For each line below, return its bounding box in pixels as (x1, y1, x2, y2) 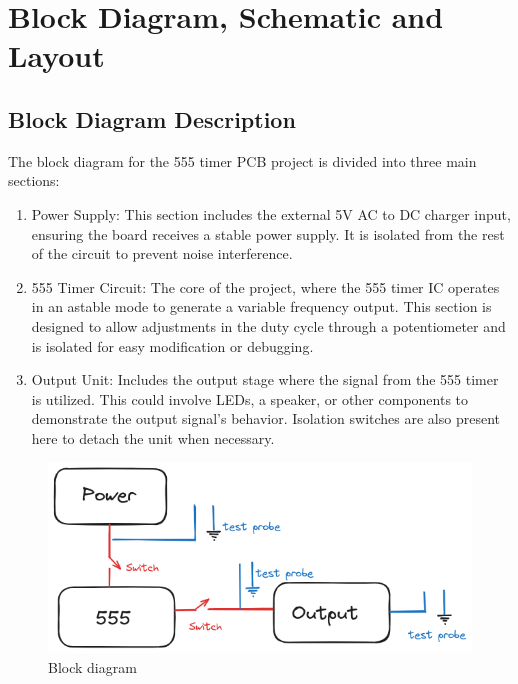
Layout (8, 35, 105, 76)
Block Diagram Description (8, 103, 296, 134)
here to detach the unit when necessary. (31, 427, 275, 448)
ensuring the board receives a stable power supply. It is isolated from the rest (31, 223, 505, 244)
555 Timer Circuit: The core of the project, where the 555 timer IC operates (31, 276, 500, 297)
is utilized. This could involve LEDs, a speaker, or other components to (31, 388, 469, 409)
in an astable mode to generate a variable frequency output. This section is (31, 296, 492, 317)
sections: (8, 170, 60, 191)
